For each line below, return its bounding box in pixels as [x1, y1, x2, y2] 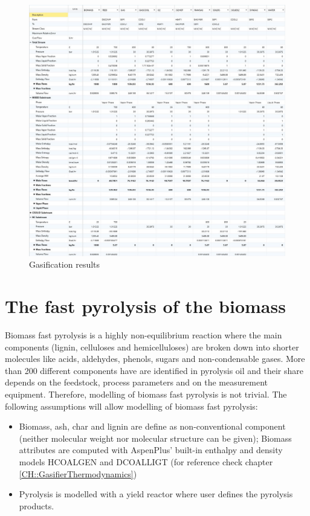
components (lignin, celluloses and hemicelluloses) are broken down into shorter [5, 340, 299, 353]
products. [19, 499, 54, 512]
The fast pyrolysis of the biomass [5, 294, 286, 318]
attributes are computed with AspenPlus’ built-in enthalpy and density [19, 443, 283, 456]
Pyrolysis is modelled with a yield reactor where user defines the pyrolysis [19, 488, 293, 500]
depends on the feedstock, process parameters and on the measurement [5, 376, 268, 389]
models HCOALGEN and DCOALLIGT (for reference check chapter [19, 455, 273, 468]
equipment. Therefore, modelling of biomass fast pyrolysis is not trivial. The [5, 388, 287, 400]
